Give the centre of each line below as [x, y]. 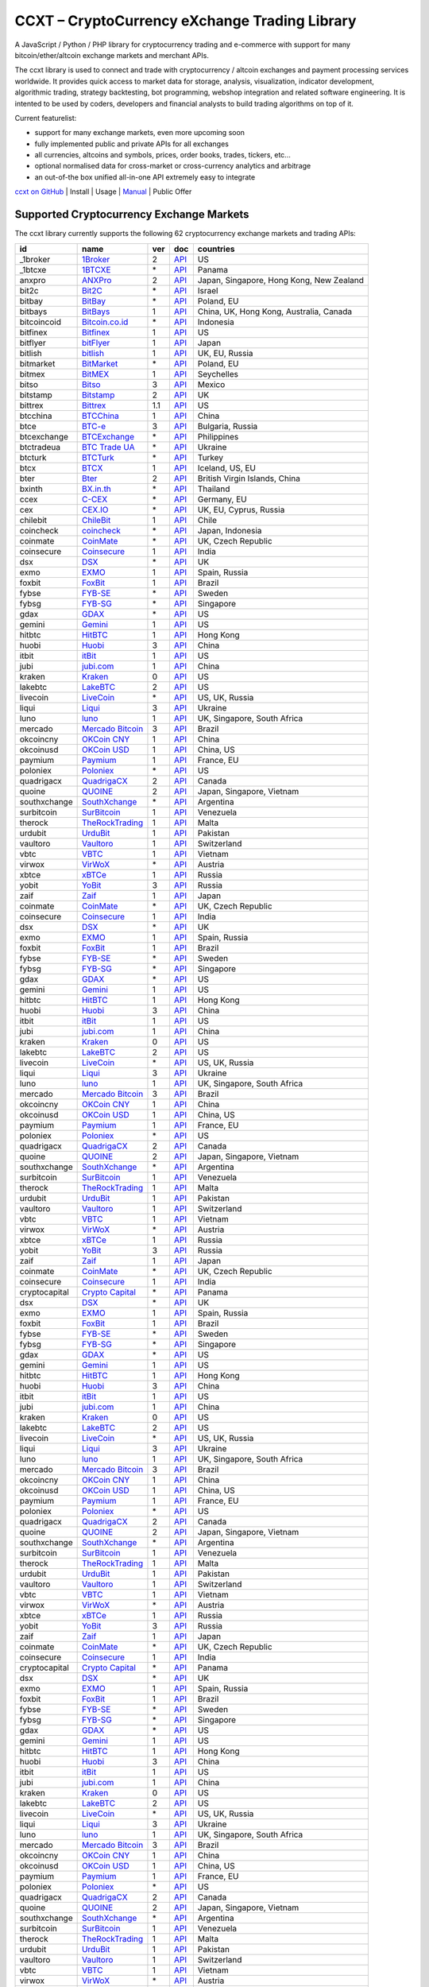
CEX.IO [95, 509]
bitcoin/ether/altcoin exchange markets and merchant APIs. [112, 55]
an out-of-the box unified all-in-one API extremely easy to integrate [145, 177]
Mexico [211, 384]
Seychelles [218, 374]
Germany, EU [222, 499]
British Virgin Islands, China [249, 478]
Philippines [218, 436]
